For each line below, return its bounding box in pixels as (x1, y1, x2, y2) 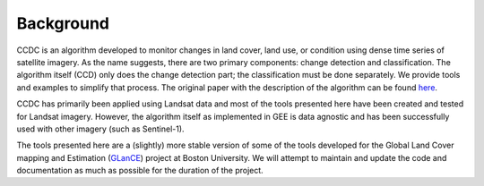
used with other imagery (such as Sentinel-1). (16, 123, 185, 134)
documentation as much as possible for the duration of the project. (16, 165, 264, 176)
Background (16, 13, 109, 33)
